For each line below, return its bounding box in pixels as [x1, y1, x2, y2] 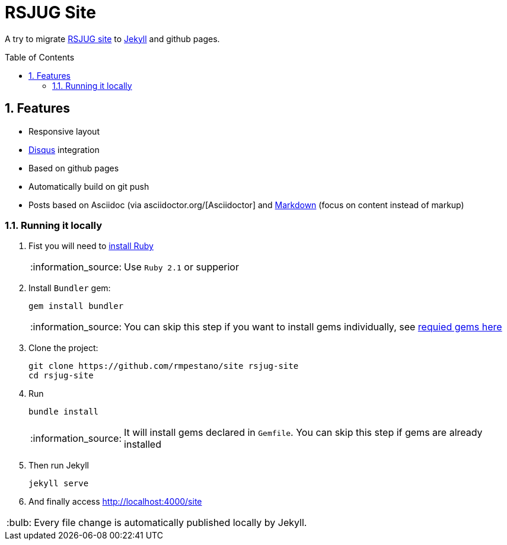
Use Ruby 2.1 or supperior [124, 261, 239, 273]
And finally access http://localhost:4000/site [28, 496, 202, 507]
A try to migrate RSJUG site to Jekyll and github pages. [5, 33, 220, 44]
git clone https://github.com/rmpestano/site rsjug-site [28, 361, 299, 371]
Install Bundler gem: [28, 283, 111, 294]
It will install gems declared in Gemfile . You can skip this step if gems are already [124, 426, 483, 439]
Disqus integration [28, 144, 100, 155]
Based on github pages [28, 162, 119, 173]
